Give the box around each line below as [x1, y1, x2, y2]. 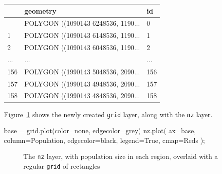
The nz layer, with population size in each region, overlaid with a [23, 151, 218, 161]
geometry [24, 5, 56, 16]
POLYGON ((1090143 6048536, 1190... [24, 42, 140, 52]
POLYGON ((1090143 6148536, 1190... [24, 30, 140, 40]
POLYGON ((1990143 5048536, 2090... [24, 66, 140, 76]
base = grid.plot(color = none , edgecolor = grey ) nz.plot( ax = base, [4, 125, 196, 136]
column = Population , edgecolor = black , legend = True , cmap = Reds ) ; [4, 135, 205, 145]
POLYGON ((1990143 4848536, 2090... [24, 90, 140, 101]
